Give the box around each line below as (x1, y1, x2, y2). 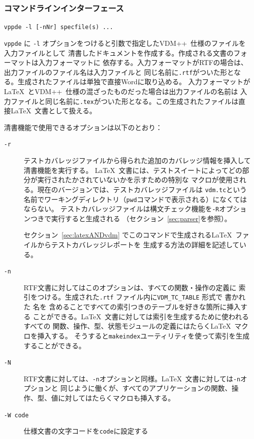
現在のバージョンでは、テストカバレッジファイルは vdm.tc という (37, 184, 247, 194)
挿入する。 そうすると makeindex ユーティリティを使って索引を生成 (37, 330, 250, 340)
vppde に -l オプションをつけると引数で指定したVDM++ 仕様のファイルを (4, 37, 246, 48)
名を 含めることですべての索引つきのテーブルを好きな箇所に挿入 (32, 302, 241, 312)
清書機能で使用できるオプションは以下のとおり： (4, 122, 162, 132)
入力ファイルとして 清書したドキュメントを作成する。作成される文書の (4, 47, 234, 58)
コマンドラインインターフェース (4, 1, 124, 14)
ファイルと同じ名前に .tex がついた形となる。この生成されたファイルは (10, 96, 239, 106)
